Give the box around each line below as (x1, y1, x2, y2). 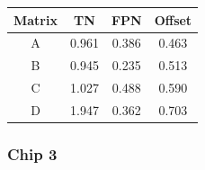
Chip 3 (7, 142, 58, 165)
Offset (154, 10, 192, 29)
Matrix (13, 10, 58, 29)
